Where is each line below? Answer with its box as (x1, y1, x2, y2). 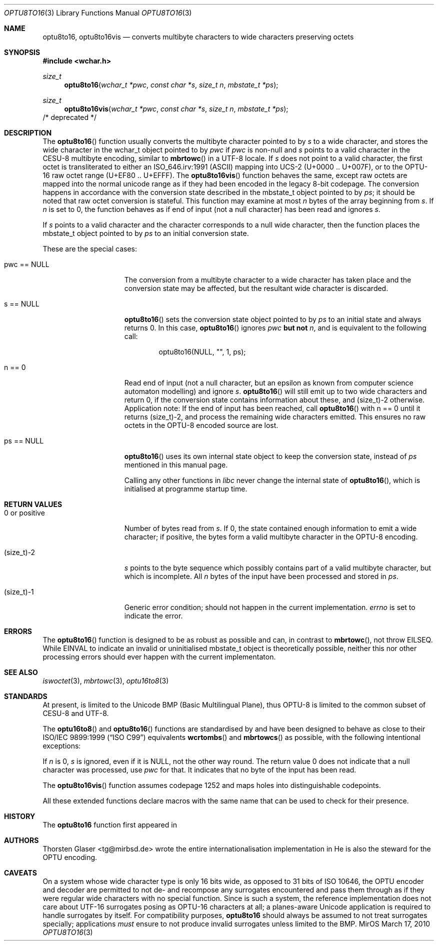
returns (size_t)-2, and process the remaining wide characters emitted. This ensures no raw (124, 412, 426, 421)
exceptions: (42, 741, 81, 750)
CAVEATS (4, 868, 37, 877)
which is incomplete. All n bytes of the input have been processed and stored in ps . (124, 572, 398, 580)
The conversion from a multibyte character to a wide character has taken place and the (124, 275, 411, 284)
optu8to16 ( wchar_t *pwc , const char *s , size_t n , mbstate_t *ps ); (64, 80, 278, 89)
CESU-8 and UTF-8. (42, 709, 109, 717)
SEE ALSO (4, 668, 38, 676)
